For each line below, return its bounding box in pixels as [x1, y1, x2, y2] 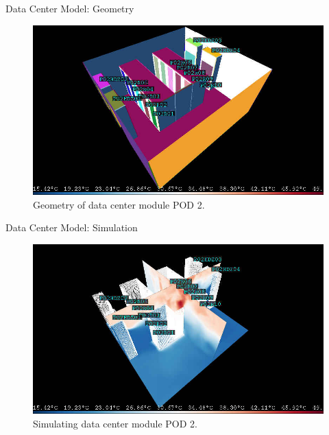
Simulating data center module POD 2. [33, 416, 198, 430]
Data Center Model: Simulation [5, 220, 138, 235]
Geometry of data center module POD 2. [33, 197, 205, 211]
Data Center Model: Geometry [5, 1, 134, 15]
